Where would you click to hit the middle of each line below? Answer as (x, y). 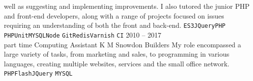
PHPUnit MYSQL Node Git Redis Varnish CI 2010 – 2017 (83, 34)
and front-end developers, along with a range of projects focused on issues (114, 15)
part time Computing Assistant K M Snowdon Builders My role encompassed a (123, 44)
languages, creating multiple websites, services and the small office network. (117, 63)
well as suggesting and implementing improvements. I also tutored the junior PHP (127, 6)
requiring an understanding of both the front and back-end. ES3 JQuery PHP (115, 25)
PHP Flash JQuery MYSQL (38, 74)
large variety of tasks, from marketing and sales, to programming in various (117, 54)
